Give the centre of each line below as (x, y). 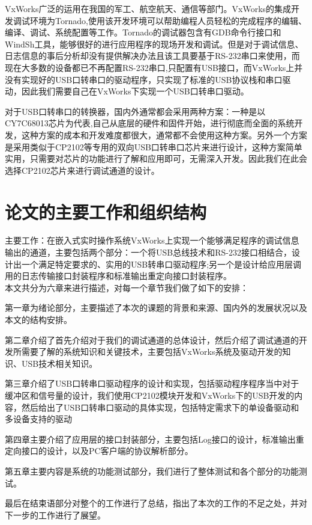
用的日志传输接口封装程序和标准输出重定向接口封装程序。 (118, 276)
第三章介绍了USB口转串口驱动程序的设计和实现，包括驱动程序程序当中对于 (152, 383)
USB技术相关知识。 (59, 363)
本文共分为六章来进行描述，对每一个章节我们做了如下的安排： (127, 287)
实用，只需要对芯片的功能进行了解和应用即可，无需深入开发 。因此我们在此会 (156, 158)
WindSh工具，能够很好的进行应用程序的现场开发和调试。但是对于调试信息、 (154, 44)
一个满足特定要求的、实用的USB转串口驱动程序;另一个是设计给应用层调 (161, 264)
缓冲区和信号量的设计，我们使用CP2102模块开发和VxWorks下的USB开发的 (150, 395)
